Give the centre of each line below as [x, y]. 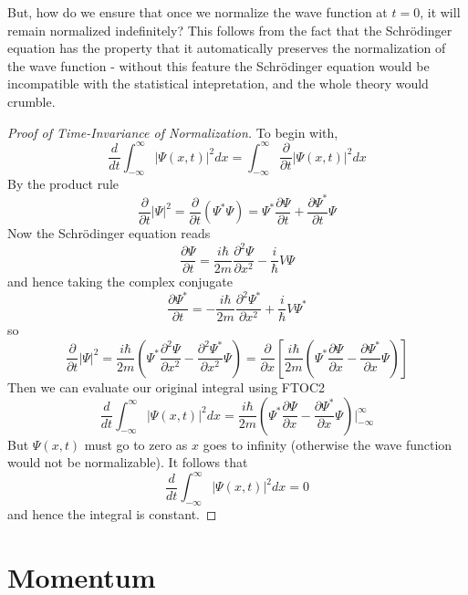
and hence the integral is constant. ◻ [112, 514]
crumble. [31, 101]
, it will [440, 12]
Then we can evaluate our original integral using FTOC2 [166, 386]
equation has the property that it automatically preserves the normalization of [227, 48]
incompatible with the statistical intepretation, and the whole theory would [218, 84]
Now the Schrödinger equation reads [109, 233]
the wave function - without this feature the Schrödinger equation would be [218, 65]
